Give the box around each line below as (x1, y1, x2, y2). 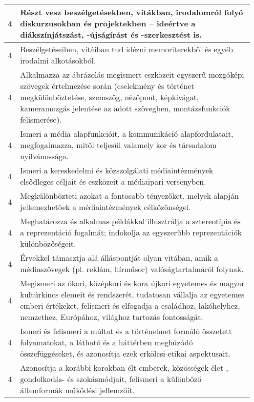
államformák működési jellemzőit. (20, 384, 135, 396)
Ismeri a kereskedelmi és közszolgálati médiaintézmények (20, 165, 213, 176)
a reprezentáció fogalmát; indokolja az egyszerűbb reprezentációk (20, 227, 242, 238)
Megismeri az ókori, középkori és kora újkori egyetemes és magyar (20, 277, 245, 289)
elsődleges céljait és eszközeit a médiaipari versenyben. (20, 176, 206, 187)
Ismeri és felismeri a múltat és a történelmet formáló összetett (20, 325, 232, 337)
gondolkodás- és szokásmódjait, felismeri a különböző (20, 373, 202, 384)
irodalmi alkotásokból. (20, 55, 96, 66)
